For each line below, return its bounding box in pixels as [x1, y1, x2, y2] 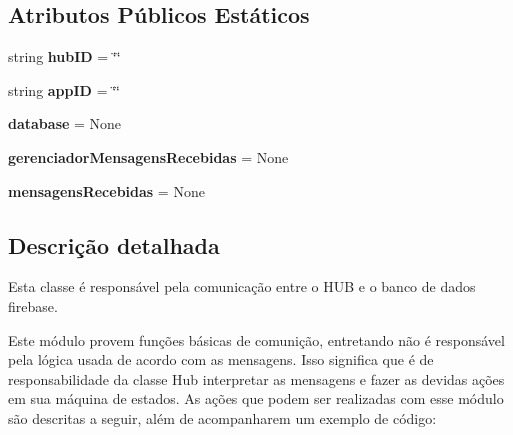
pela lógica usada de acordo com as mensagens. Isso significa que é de [8, 349, 434, 370]
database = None [8, 113, 122, 134]
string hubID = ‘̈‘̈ [8, 46, 121, 67]
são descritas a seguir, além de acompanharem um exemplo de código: [8, 407, 437, 428]
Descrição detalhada [8, 229, 220, 260]
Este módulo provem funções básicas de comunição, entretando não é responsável [8, 329, 505, 350]
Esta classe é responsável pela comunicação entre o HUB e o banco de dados [8, 276, 476, 297]
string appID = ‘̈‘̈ [8, 79, 120, 100]
